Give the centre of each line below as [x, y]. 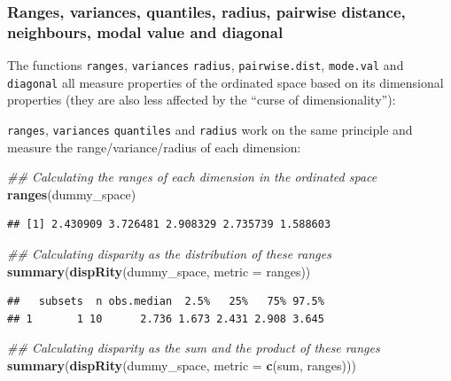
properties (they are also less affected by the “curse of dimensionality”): [202, 100]
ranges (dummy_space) [72, 194]
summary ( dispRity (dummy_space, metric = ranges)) [159, 271]
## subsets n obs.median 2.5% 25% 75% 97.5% [166, 302]
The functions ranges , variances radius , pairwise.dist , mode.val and [206, 65]
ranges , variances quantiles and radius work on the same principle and [210, 130]
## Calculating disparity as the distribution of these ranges [169, 254]
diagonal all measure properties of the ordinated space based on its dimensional [225, 82]
